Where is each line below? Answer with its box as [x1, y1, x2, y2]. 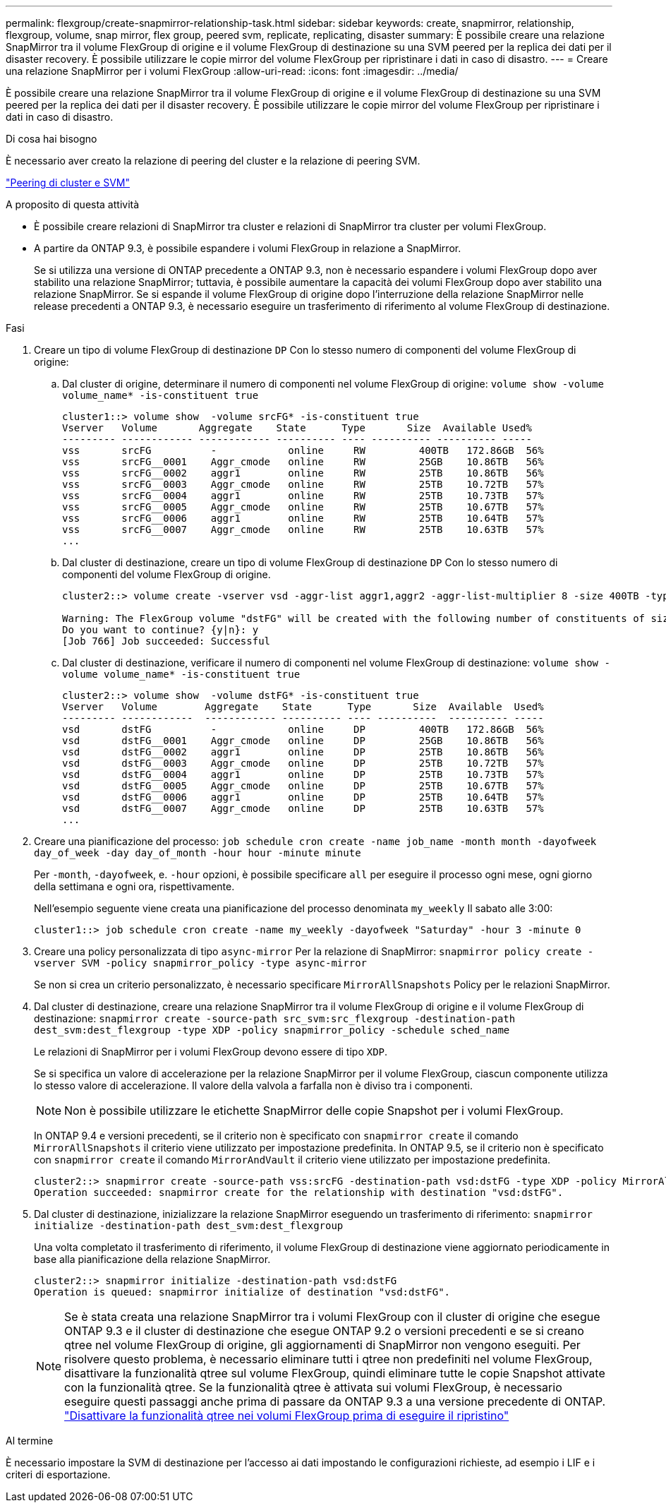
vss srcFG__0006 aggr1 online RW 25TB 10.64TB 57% [62, 513, 544, 524]
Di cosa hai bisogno [6, 133, 97, 145]
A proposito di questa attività [6, 198, 140, 210]
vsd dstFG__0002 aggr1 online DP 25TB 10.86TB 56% [62, 746, 544, 758]
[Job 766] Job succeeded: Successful [62, 635, 271, 647]
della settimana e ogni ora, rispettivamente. [34, 880, 235, 892]
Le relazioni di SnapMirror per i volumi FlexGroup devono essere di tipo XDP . [34, 1046, 388, 1058]
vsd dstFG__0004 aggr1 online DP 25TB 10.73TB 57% [62, 769, 544, 780]
